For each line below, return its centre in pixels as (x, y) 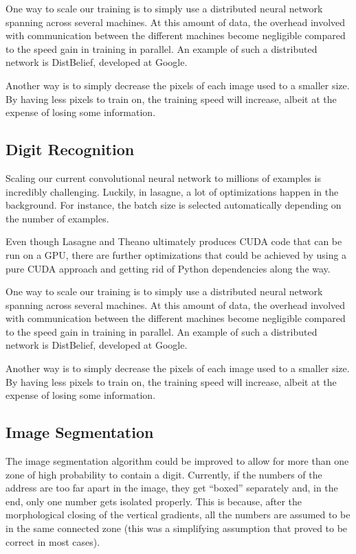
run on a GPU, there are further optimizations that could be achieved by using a (176, 254)
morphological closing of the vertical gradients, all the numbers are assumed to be (178, 515)
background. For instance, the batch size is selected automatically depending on (174, 205)
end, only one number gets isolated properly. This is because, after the (154, 501)
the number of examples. (57, 218)
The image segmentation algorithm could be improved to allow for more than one (177, 461)
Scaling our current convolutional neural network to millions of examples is (163, 177)
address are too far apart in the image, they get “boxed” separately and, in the (172, 488)
